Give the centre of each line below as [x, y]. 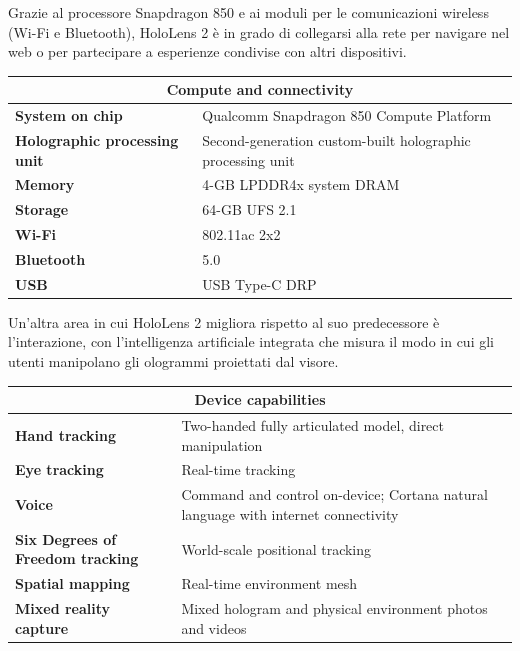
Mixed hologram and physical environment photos [334, 608]
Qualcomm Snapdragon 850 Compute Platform [347, 115]
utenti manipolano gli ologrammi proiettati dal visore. [173, 361]
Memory [45, 184]
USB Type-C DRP [259, 283]
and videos [214, 627]
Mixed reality [63, 608]
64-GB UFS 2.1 [249, 209]
